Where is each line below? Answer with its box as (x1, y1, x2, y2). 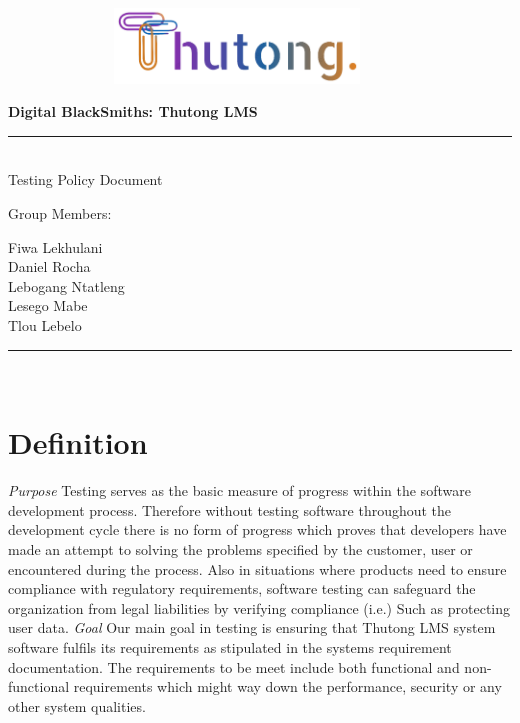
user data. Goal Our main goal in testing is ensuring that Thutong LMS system (8, 617, 496, 638)
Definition (8, 422, 148, 463)
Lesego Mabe (8, 295, 88, 316)
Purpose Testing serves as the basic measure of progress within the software (8, 480, 471, 501)
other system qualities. (8, 695, 146, 716)
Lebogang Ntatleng (8, 275, 125, 296)
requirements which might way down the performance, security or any (73, 676, 502, 697)
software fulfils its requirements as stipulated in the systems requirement (8, 636, 452, 657)
